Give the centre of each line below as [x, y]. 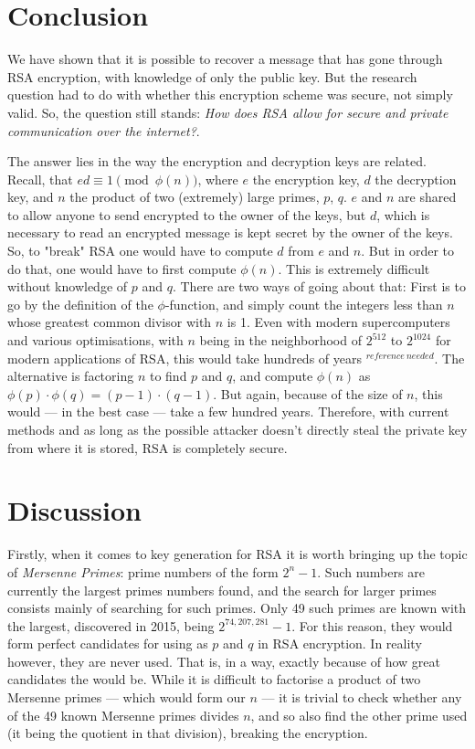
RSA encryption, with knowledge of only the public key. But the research [212, 76]
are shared [427, 197]
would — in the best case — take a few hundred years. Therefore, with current [228, 411]
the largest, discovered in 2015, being [111, 625]
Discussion [74, 510]
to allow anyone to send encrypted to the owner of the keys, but [187, 214]
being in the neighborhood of [280, 340]
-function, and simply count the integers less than [304, 304]
